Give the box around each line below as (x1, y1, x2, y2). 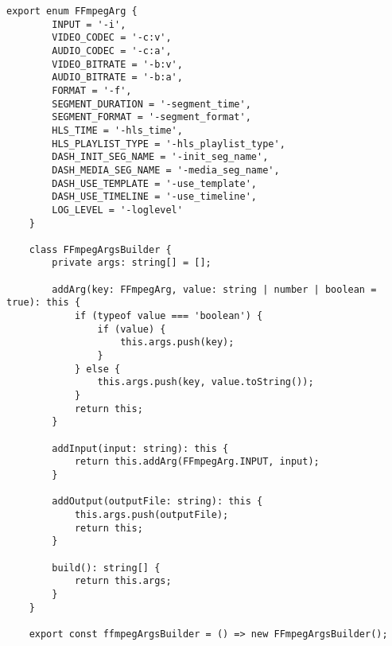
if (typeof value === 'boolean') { (74, 310, 263, 322)
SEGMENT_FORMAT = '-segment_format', (52, 111, 251, 123)
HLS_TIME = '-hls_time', (52, 124, 183, 136)
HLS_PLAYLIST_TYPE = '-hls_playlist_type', (52, 138, 285, 150)
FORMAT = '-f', (52, 84, 132, 96)
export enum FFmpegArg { (6, 6, 138, 17)
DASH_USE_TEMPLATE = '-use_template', (52, 177, 257, 189)
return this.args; (74, 575, 172, 587)
